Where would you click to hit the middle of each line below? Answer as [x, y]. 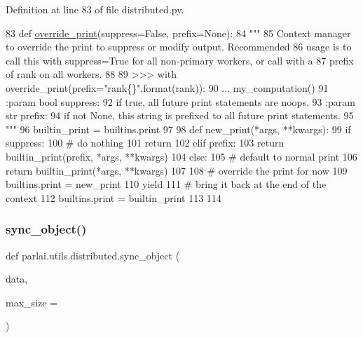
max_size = [32, 302]
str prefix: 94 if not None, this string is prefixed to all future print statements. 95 [180, 115]
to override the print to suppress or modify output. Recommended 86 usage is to [179, 47]
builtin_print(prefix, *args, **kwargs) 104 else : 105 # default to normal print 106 [181, 156]
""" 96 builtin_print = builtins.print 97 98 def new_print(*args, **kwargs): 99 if [178, 129]
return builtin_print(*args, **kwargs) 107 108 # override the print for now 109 [177, 170]
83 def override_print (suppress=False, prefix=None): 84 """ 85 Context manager [178, 33]
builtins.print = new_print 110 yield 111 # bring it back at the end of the [166, 184]
